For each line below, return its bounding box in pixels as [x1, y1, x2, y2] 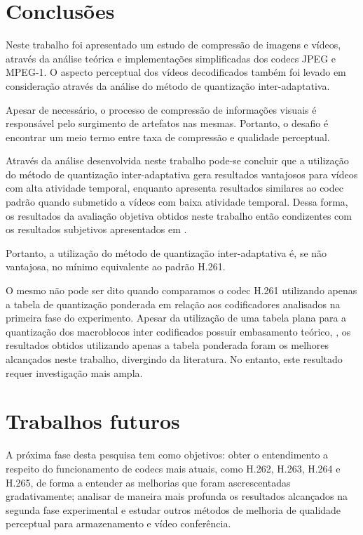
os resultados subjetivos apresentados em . [6, 222, 187, 237]
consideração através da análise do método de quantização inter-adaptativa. [6, 78, 330, 93]
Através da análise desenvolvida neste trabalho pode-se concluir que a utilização [6, 153, 349, 168]
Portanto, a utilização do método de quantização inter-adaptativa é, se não [6, 245, 327, 260]
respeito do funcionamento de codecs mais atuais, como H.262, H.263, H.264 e [6, 461, 341, 475]
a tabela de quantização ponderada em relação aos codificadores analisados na [6, 296, 341, 311]
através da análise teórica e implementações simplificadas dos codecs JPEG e [6, 51, 336, 65]
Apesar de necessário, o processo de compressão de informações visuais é [6, 102, 317, 117]
